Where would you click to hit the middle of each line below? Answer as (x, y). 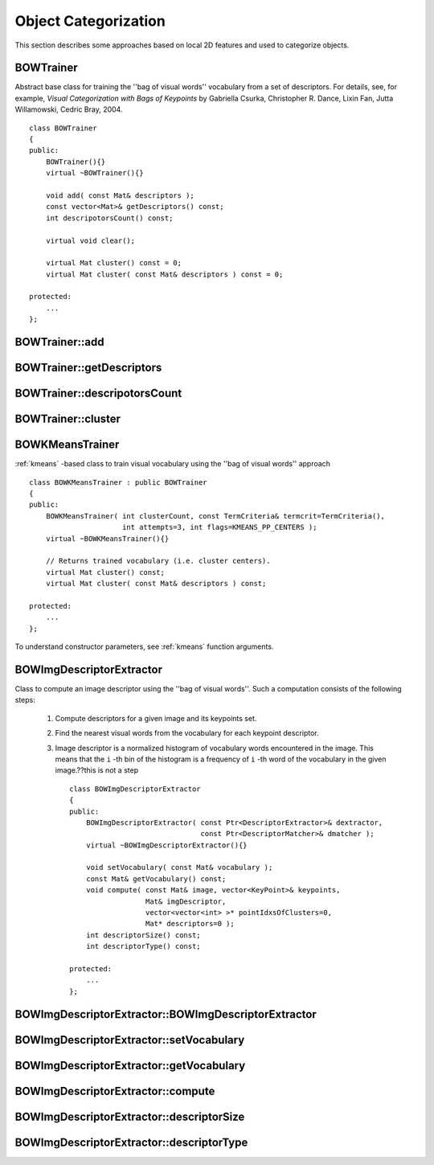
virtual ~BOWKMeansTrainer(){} (107, 538)
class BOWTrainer (63, 128)
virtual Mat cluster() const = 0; (114, 263)
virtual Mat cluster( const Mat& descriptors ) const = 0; (164, 274)
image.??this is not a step (97, 770)
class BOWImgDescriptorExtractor (135, 789)
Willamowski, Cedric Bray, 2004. (69, 109)
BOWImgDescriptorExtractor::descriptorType (131, 1142)
